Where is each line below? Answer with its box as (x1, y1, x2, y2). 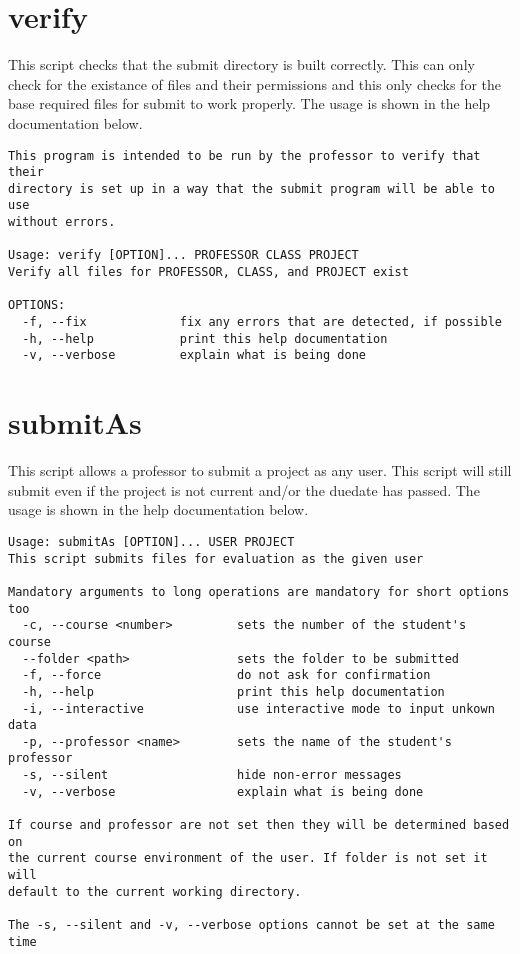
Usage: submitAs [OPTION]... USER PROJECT (8, 534, 295, 549)
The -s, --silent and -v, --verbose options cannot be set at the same (8, 918, 495, 933)
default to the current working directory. (8, 884, 302, 899)
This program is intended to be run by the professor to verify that (8, 148, 481, 163)
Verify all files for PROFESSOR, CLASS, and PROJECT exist (8, 265, 409, 280)
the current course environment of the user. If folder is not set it (8, 851, 488, 866)
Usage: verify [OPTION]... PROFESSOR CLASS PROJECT (8, 248, 359, 263)
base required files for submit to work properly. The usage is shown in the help (8, 93, 491, 114)
